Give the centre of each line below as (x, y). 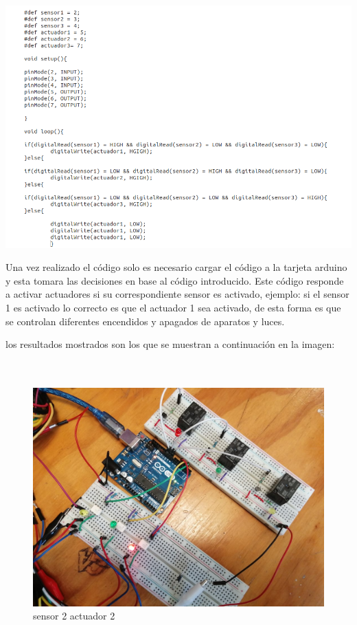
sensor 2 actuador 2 (74, 616)
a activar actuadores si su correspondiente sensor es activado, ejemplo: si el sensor (177, 294)
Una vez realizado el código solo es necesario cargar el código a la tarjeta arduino (176, 267)
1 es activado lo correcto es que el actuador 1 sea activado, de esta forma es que (173, 307)
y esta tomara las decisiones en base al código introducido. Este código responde (175, 280)
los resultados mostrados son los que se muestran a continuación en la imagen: (170, 344)
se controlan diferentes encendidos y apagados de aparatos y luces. (145, 321)
